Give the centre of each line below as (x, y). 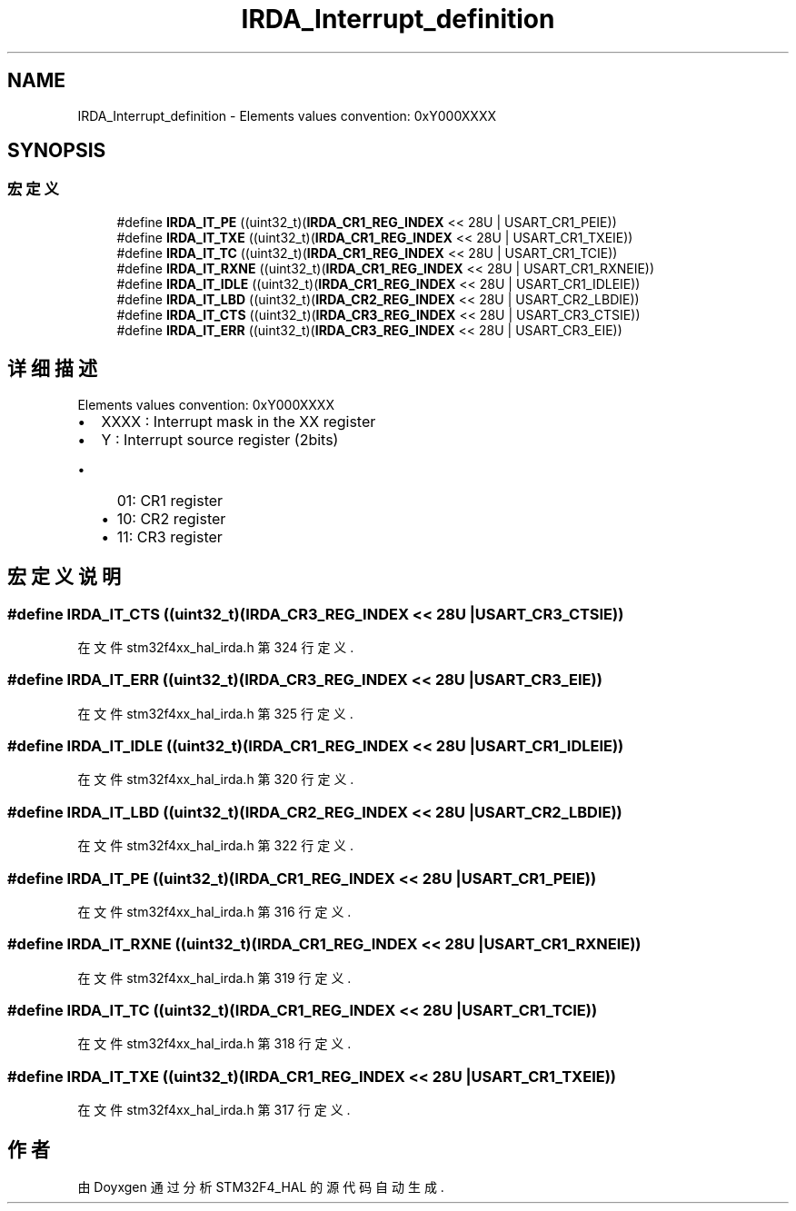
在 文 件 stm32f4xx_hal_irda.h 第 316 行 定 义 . (214, 911)
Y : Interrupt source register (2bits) (220, 439)
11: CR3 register (169, 536)
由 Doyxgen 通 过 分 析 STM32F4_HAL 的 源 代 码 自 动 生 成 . (261, 1186)
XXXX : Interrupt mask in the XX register (239, 421)
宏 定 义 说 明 (64, 577)
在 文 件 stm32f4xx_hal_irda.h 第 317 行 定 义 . (214, 1110)
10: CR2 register (171, 518)
